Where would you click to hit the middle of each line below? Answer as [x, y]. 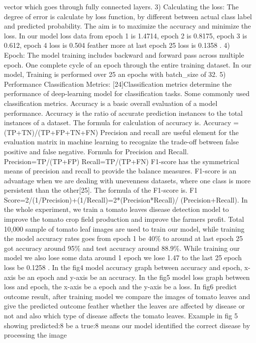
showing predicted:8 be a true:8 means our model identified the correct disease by [127, 325]
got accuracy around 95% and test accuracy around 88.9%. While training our [122, 248]
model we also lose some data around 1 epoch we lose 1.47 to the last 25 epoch [123, 257]
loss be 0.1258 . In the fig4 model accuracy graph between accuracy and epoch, [123, 267]
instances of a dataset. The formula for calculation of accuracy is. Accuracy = [121, 122]
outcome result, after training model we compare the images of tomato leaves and [127, 296]
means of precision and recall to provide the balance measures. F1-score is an [120, 171]
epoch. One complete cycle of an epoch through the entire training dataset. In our [128, 64]
